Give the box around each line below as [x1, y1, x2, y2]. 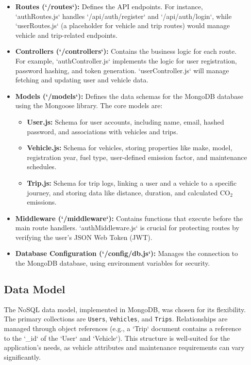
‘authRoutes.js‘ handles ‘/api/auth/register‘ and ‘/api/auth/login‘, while [15, 11, 232, 21]
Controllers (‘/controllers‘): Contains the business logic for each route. [15, 46, 237, 56]
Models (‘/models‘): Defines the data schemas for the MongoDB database [15, 91, 244, 101]
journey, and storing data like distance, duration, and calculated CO [27, 187, 230, 197]
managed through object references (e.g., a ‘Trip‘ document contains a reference [4, 323, 241, 333]
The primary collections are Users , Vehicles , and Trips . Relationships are [4, 314, 228, 324]
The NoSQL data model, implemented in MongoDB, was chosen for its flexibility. [4, 304, 246, 314]
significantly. [4, 351, 41, 362]
